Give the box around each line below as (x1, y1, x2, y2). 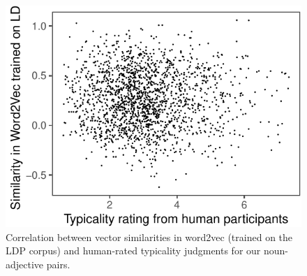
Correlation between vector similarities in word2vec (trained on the (6, 229, 293, 244)
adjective (6, 257, 44, 272)
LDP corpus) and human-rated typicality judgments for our (6, 243, 261, 258)
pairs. (46, 257, 70, 272)
